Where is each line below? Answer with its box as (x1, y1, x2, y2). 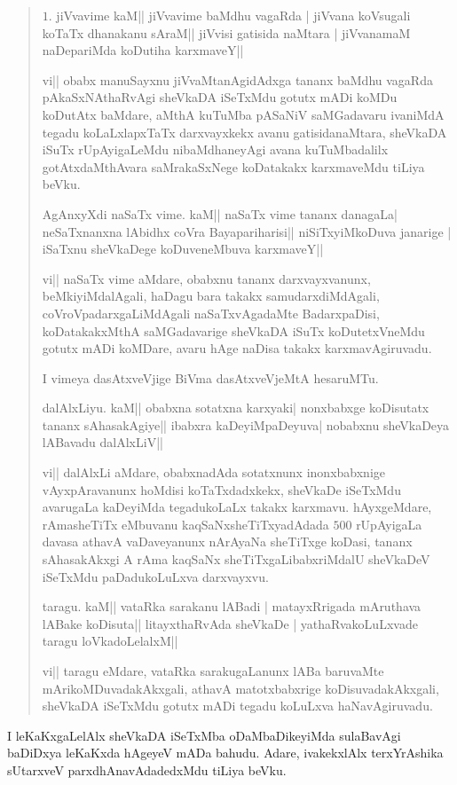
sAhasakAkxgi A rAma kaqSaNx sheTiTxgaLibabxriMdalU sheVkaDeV (42, 550, 430, 569)
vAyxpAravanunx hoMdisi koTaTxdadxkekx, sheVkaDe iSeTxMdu (42, 480, 401, 498)
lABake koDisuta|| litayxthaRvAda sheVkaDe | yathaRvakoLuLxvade (42, 614, 418, 632)
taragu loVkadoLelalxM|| (42, 632, 178, 650)
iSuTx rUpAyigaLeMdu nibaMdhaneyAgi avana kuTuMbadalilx (42, 140, 389, 159)
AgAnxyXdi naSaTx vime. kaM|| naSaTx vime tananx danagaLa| (42, 204, 398, 223)
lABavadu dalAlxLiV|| (42, 433, 163, 451)
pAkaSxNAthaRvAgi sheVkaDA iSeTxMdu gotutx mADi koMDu (42, 88, 398, 106)
